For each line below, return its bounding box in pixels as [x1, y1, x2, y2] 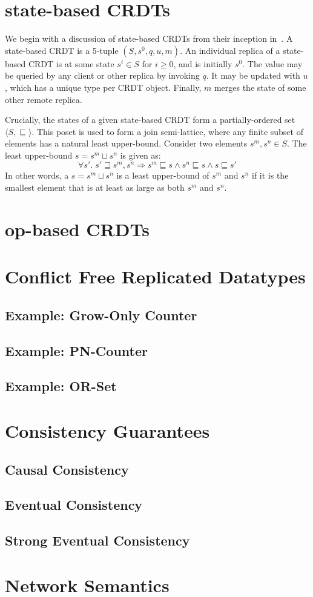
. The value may [242, 57, 303, 70]
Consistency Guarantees [5, 418, 210, 443]
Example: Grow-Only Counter [5, 305, 197, 324]
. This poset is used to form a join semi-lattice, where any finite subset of [31, 125, 303, 137]
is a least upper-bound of [116, 169, 209, 182]
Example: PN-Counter [5, 341, 148, 360]
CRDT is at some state [28, 57, 114, 70]
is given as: [120, 148, 161, 161]
